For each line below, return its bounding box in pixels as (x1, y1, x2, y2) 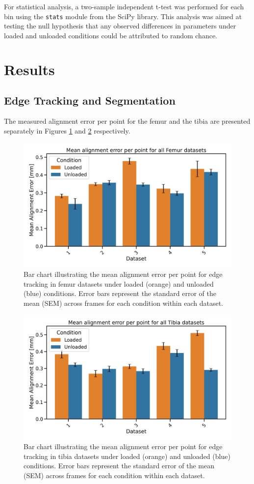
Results (4, 59, 55, 79)
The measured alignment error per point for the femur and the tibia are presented (4, 116, 251, 126)
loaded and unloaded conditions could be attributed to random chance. (4, 30, 217, 40)
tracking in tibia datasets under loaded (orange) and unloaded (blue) (24, 451, 230, 461)
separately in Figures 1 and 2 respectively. (4, 125, 130, 135)
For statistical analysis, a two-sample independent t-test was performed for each (4, 1, 244, 11)
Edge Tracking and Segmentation (4, 93, 176, 108)
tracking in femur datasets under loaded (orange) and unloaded (24, 278, 214, 289)
